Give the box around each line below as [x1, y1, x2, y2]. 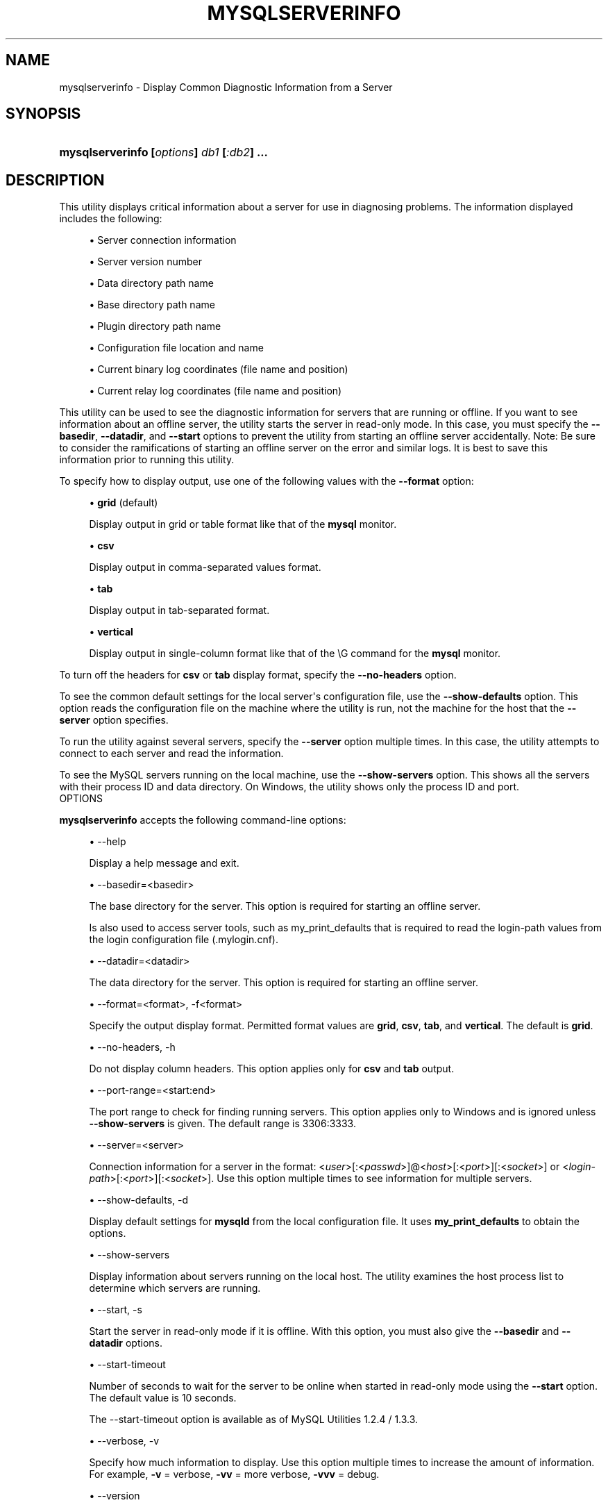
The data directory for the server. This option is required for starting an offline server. [89, 976, 479, 989]
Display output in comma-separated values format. [89, 561, 321, 574]
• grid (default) [89, 497, 158, 509]
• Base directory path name [89, 299, 215, 311]
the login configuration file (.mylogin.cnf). [89, 933, 278, 946]
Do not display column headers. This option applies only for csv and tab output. [89, 1063, 455, 1075]
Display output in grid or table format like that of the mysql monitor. [89, 518, 397, 531]
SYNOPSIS [6, 105, 81, 123]
